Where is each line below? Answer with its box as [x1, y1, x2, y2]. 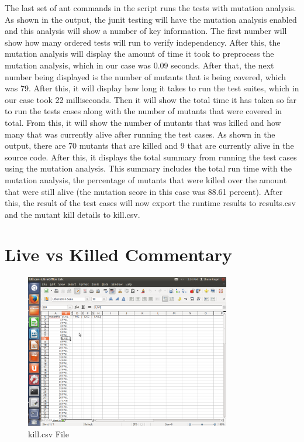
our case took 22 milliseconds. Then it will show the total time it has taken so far [5, 93, 297, 105]
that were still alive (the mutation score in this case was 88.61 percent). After [5, 185, 283, 197]
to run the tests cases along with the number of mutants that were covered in [5, 105, 282, 117]
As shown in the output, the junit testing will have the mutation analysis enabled [5, 13, 297, 25]
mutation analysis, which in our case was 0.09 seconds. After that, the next [5, 59, 274, 71]
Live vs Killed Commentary [5, 242, 232, 266]
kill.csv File [28, 428, 69, 440]
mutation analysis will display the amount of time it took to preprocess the [5, 47, 274, 60]
